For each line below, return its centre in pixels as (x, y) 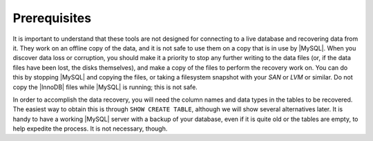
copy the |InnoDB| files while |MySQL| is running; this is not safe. (105, 87)
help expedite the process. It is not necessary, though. (90, 129)
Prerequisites (52, 18)
